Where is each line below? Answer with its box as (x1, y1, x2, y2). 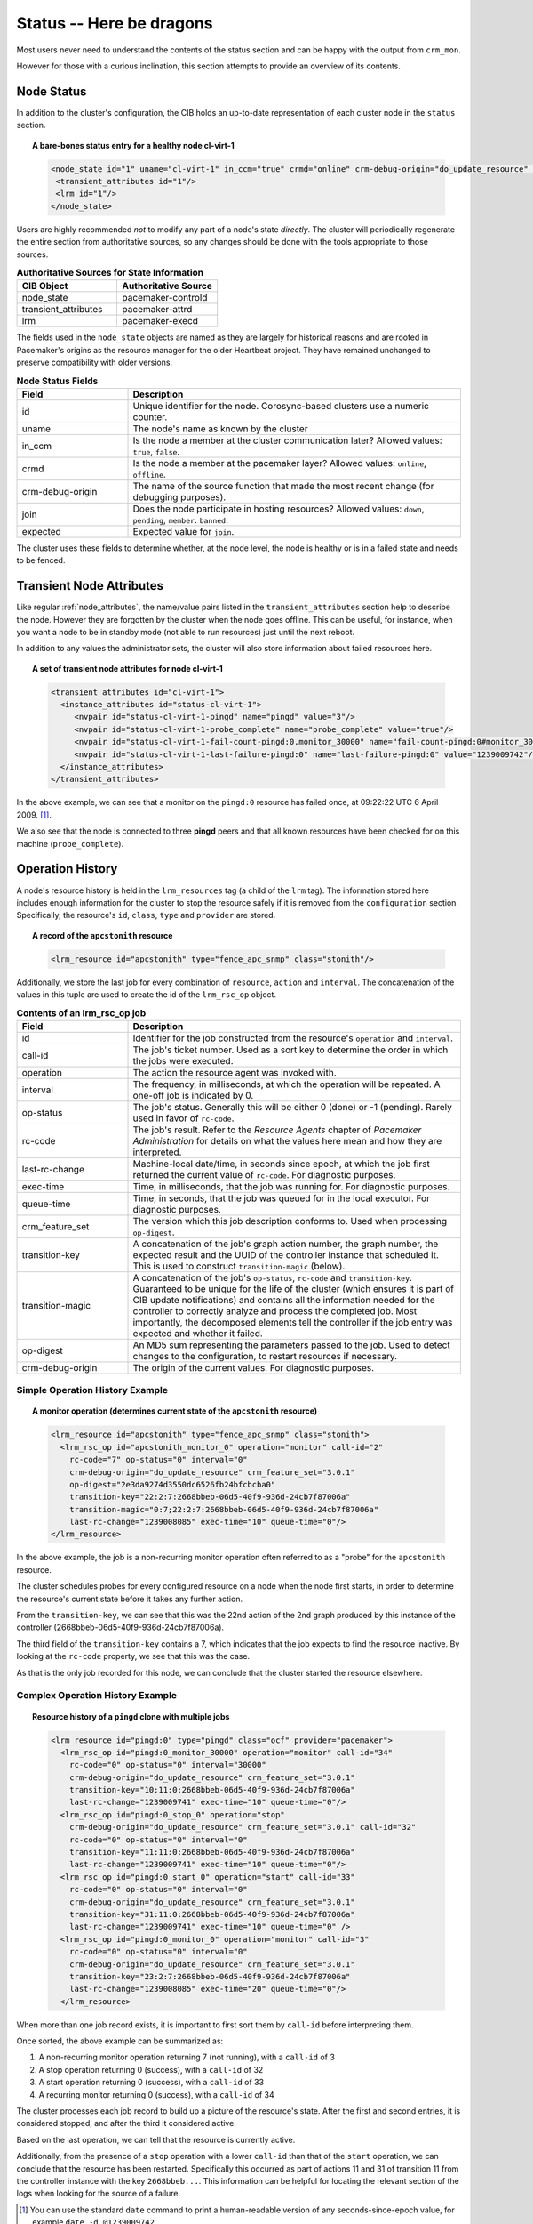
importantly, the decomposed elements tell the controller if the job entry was (132, 1316, 453, 1328)
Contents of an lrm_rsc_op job (16, 1006, 147, 1019)
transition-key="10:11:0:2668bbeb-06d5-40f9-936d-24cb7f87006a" (69, 1785, 355, 1795)
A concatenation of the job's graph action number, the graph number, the (132, 1237, 439, 1250)
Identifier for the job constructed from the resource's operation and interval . (132, 1032, 453, 1044)
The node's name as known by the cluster (132, 423, 308, 435)
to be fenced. (16, 555, 66, 566)
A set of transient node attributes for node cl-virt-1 (32, 663, 223, 673)
